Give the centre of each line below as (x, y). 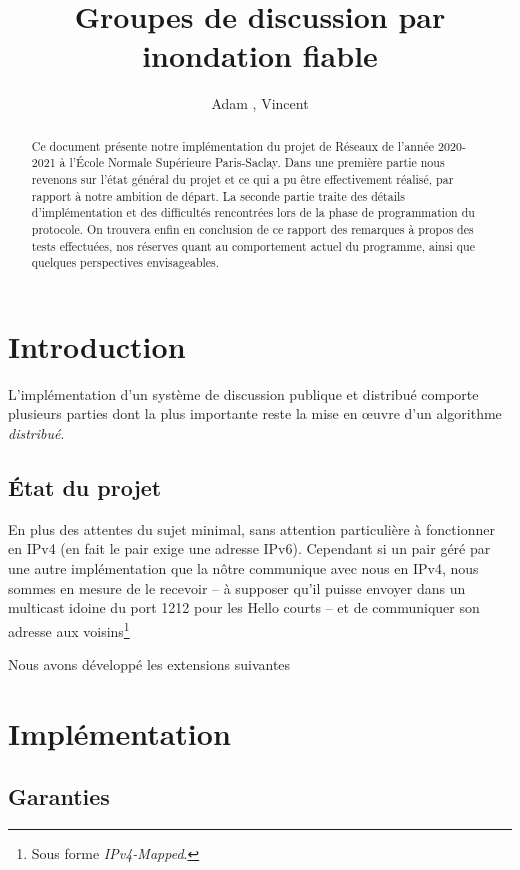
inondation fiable (260, 55)
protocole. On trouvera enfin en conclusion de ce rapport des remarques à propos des (252, 228)
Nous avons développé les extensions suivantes (149, 664)
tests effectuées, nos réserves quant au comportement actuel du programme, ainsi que (253, 245)
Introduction (97, 345)
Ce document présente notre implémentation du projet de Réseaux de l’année (233, 145)
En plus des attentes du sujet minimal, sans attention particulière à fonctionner (251, 528)
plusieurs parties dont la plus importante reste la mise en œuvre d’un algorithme (255, 413)
